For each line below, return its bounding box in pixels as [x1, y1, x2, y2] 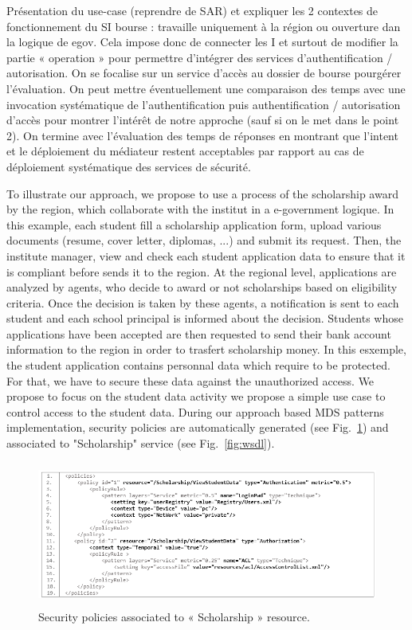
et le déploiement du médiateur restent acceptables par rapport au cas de [6, 143, 364, 159]
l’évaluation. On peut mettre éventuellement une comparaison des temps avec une [6, 80, 406, 96]
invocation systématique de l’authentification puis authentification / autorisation [6, 96, 401, 112]
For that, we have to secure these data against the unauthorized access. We [6, 372, 375, 389]
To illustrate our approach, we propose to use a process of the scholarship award [6, 185, 398, 202]
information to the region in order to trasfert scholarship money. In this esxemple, [6, 341, 406, 358]
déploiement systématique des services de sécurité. [6, 158, 251, 174]
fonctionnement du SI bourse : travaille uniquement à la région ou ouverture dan [6, 18, 401, 34]
